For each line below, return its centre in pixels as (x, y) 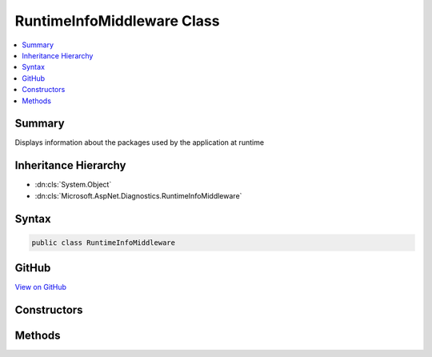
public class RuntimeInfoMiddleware (104, 243)
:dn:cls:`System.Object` (73, 185)
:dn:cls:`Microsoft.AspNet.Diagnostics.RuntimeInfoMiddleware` (138, 195)
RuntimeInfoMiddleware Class (117, 21)
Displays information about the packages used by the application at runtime (139, 142)
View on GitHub (41, 287)
